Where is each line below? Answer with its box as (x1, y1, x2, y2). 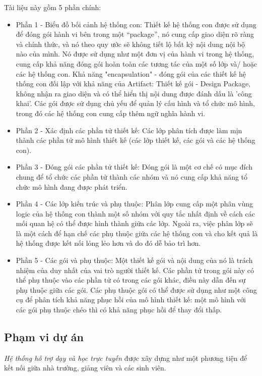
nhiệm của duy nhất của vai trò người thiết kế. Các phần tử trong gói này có (16, 264, 254, 275)
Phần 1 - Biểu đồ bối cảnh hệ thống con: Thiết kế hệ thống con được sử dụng (16, 19, 256, 29)
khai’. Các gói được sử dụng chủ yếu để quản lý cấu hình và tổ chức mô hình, (16, 98, 255, 109)
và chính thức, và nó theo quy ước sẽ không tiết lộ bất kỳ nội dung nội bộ (16, 38, 245, 49)
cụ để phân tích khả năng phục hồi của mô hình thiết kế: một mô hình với (16, 294, 246, 305)
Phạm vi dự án (4, 329, 84, 345)
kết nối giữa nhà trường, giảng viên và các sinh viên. (4, 362, 166, 373)
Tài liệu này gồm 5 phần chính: (4, 2, 101, 12)
